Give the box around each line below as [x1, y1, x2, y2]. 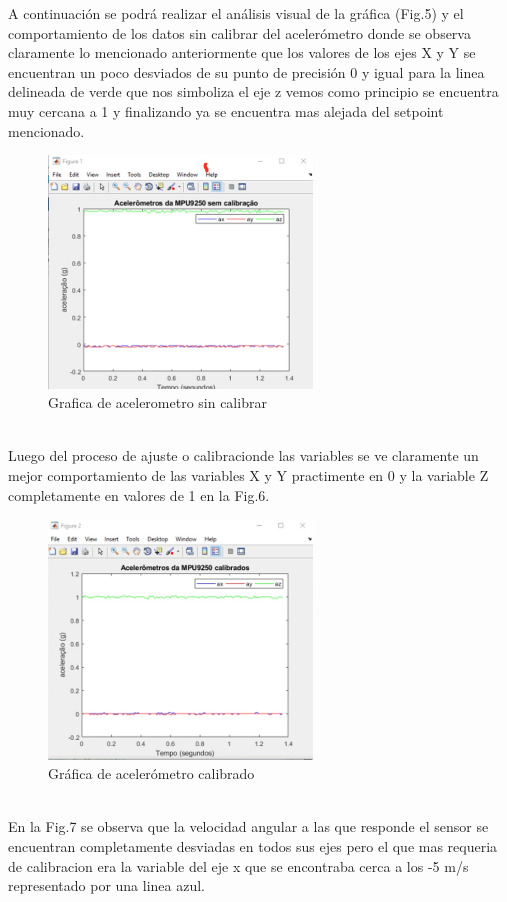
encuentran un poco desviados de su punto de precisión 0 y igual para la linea [8, 61, 485, 82]
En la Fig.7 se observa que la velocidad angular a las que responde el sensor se [8, 816, 489, 837]
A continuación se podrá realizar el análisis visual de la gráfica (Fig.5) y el [8, 3, 464, 23]
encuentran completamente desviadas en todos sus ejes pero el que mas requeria [8, 835, 498, 856]
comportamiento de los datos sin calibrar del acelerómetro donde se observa [8, 22, 471, 43]
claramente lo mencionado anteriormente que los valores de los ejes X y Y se [8, 42, 476, 63]
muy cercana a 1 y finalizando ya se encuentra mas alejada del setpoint [8, 100, 444, 121]
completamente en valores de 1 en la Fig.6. [8, 484, 270, 505]
